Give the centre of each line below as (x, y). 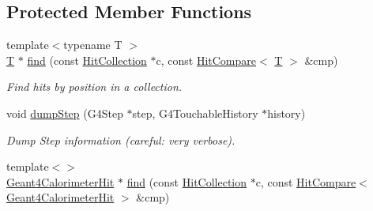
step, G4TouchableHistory (195, 113)
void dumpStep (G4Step (65, 113)
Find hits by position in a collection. (94, 87)
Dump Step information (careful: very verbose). (121, 139)
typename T (93, 45)
